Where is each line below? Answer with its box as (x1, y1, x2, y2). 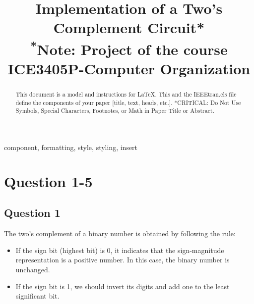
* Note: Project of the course (30, 37, 228, 59)
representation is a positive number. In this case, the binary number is (15, 254, 230, 265)
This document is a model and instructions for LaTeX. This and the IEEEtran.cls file (15, 90, 237, 99)
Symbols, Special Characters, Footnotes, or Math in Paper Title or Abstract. (15, 106, 214, 115)
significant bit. (15, 291, 60, 301)
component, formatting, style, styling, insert (4, 142, 138, 152)
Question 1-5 (4, 171, 93, 191)
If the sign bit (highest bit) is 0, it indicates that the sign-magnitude (15, 245, 224, 255)
